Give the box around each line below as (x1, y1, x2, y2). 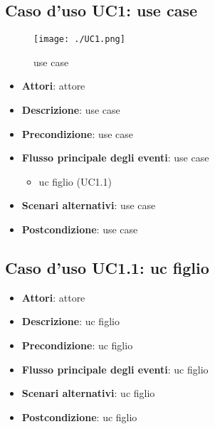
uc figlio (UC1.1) (38, 174, 112, 189)
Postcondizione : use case (21, 222, 138, 237)
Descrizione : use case (21, 102, 120, 117)
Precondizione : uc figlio (21, 338, 133, 352)
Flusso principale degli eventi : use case (21, 150, 209, 165)
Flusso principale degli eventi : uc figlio (21, 361, 209, 376)
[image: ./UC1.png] (33, 34, 125, 45)
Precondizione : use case (21, 126, 134, 141)
